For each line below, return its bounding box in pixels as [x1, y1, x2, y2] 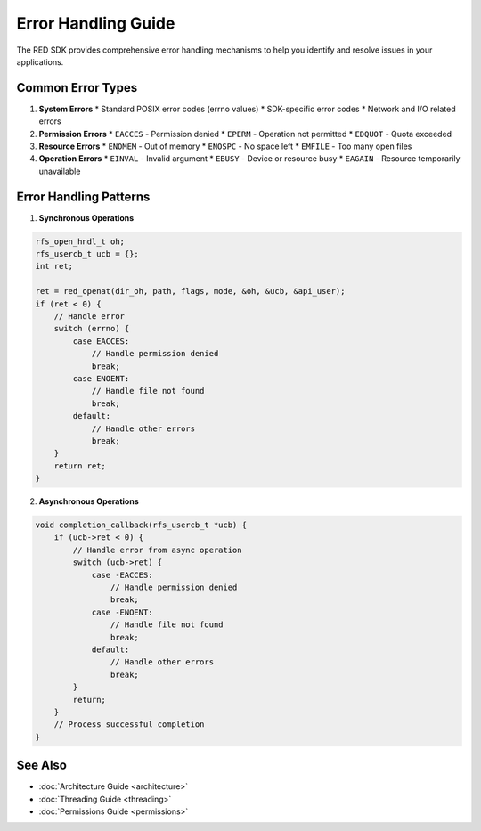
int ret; [35, 261, 74, 272]
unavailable [38, 166, 81, 176]
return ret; [53, 460, 107, 471]
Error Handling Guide [16, 13, 175, 33]
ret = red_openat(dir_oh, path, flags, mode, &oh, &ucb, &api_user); [35, 286, 346, 297]
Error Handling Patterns [16, 189, 151, 204]
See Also [16, 758, 67, 773]
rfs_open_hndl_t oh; [35, 236, 125, 247]
